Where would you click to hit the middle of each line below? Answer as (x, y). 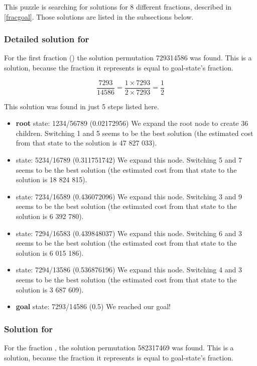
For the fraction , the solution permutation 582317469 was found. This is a (119, 347)
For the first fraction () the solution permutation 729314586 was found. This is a (128, 58)
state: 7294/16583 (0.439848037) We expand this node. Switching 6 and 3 (129, 233)
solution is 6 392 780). (50, 216)
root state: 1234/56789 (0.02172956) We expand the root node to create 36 (132, 123)
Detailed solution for (47, 39)
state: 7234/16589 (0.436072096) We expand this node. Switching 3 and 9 (129, 196)
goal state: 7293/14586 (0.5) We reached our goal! (93, 306)
